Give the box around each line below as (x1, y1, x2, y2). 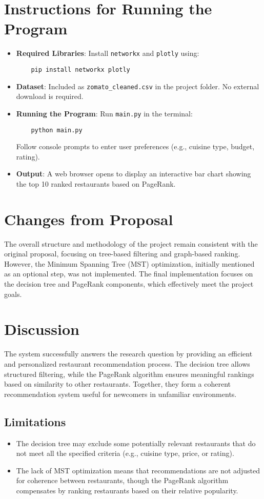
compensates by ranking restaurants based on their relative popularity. (16, 485, 238, 495)
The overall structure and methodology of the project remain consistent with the (4, 238, 258, 249)
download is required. (16, 91, 84, 102)
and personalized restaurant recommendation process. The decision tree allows (4, 358, 250, 369)
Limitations (4, 413, 66, 429)
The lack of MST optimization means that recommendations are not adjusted (16, 465, 260, 475)
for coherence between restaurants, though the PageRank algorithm (16, 475, 229, 486)
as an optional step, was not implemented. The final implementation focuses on (4, 268, 253, 279)
